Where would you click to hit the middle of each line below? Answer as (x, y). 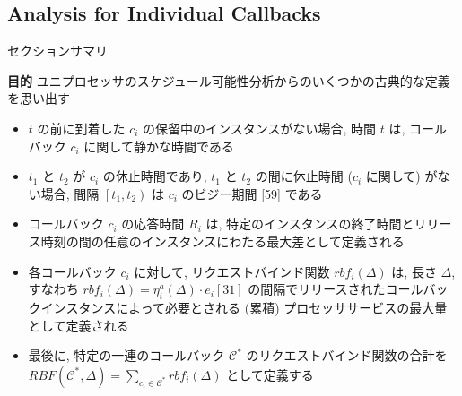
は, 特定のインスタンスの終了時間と (310, 224)
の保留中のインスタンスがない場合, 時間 (260, 128)
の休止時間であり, (155, 176)
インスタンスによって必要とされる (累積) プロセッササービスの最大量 (244, 307)
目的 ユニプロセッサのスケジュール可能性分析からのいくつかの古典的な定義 (229, 80)
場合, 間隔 (70, 193)
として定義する (270, 374)
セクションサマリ (57, 51)
